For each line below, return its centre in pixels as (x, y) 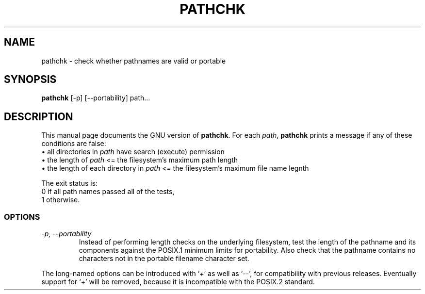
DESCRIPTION (39, 116)
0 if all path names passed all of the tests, (108, 192)
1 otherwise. (61, 200)
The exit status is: (70, 183)
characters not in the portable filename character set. (164, 259)
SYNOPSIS (30, 80)
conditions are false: (74, 144)
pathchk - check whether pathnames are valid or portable (134, 61)
